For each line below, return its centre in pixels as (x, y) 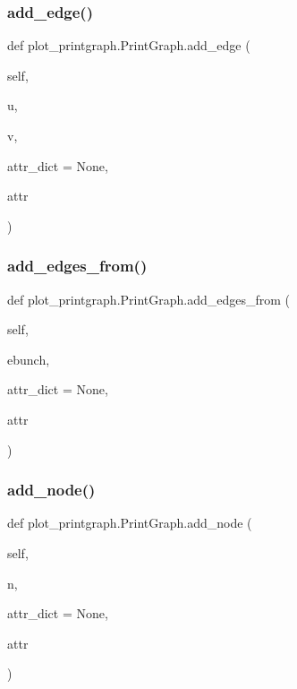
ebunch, (29, 359)
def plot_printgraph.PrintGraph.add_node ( (130, 523)
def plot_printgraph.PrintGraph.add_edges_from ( (149, 299)
